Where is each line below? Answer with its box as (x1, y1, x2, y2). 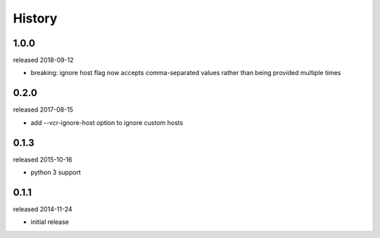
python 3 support (30, 168, 81, 177)
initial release (30, 218, 70, 226)
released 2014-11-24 (13, 204, 73, 213)
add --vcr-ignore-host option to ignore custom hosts (30, 118, 184, 126)
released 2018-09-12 (13, 56, 74, 65)
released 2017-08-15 (13, 105, 74, 114)
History (13, 11, 58, 26)
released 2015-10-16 (13, 155, 72, 164)
